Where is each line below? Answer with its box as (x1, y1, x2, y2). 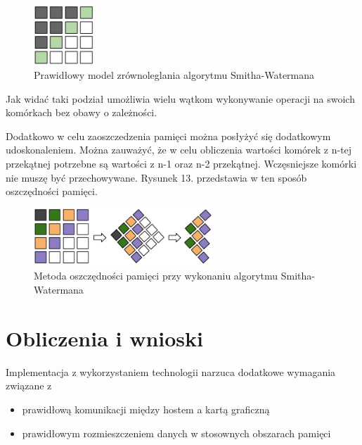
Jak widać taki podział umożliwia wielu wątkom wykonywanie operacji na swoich (6, 91, 355, 106)
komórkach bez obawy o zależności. (6, 105, 157, 120)
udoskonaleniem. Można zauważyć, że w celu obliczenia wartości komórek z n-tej (6, 142, 352, 157)
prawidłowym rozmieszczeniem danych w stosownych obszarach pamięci (22, 425, 331, 440)
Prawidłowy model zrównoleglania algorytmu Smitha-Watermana (34, 67, 315, 82)
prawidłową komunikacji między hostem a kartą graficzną (22, 401, 270, 416)
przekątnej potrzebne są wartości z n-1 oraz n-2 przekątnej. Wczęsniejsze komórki (6, 156, 357, 170)
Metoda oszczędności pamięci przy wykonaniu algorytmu (34, 268, 278, 283)
